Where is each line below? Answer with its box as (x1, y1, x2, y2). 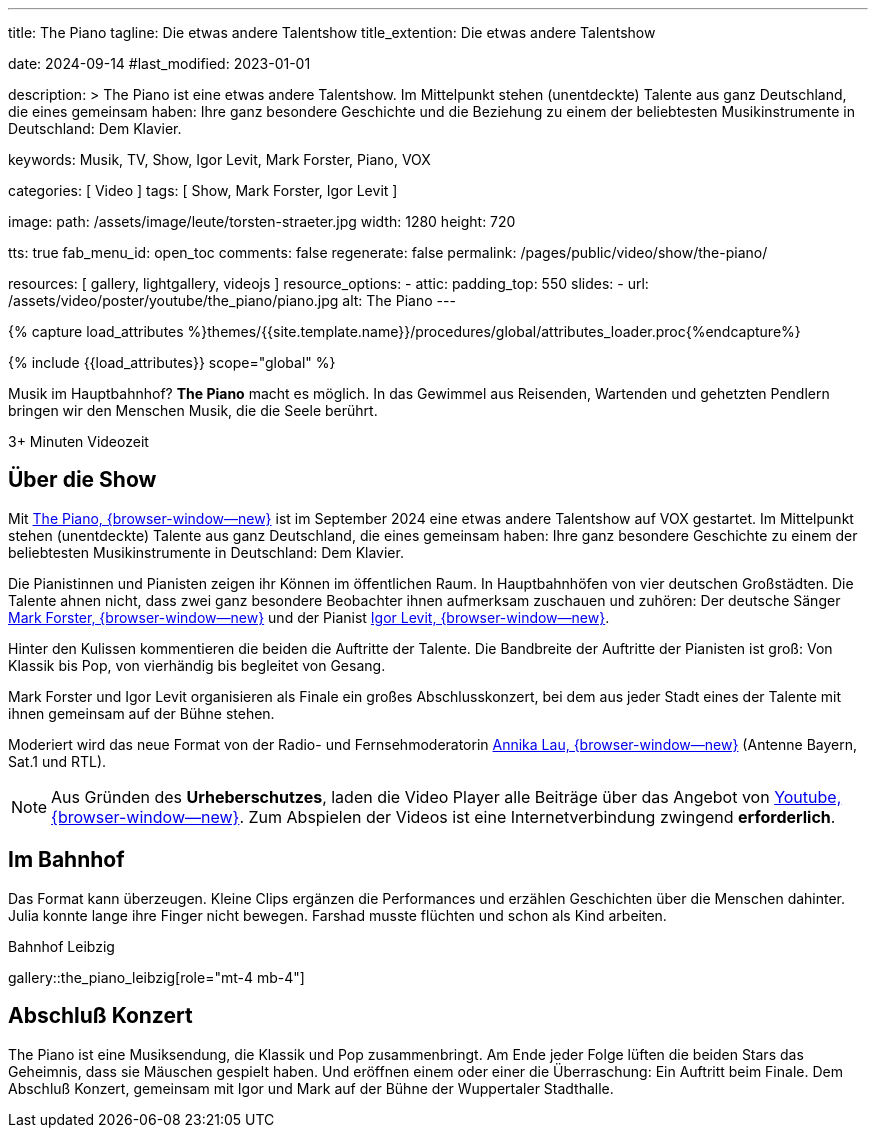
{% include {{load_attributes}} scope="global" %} (8, 354, 336, 371)
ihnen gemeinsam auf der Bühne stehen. (8, 704, 275, 722)
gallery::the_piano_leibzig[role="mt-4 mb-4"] (8, 968, 305, 986)
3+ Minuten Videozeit (8, 433, 149, 450)
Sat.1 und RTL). (8, 752, 107, 770)
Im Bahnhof (8, 847, 125, 873)
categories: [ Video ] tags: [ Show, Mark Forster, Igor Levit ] (8, 182, 398, 199)
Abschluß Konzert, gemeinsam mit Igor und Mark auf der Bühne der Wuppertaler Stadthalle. (8, 1079, 614, 1097)
